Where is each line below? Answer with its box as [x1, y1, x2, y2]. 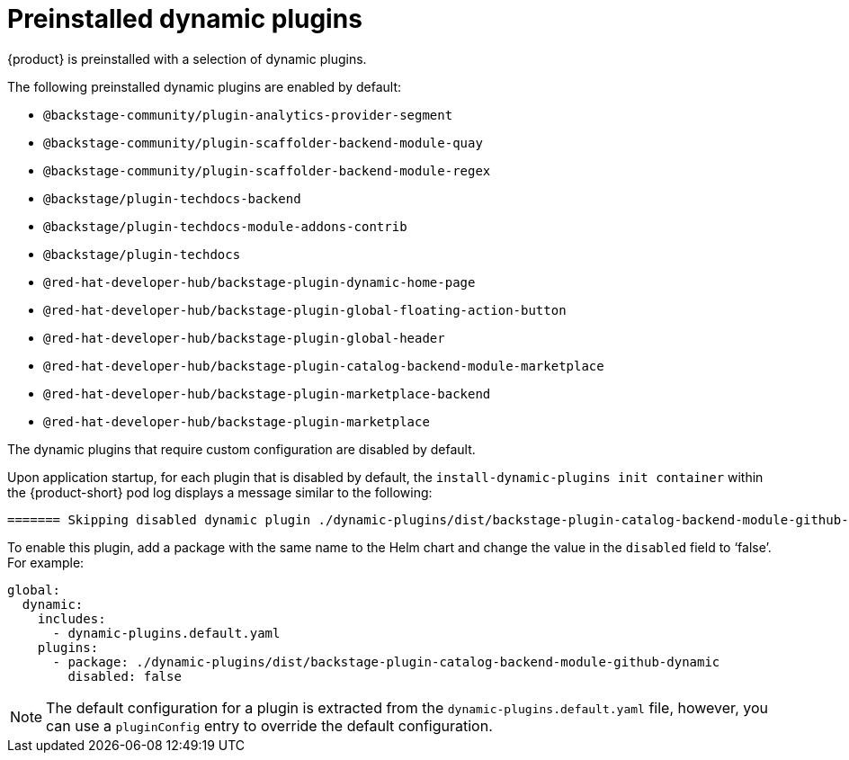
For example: [7, 554, 85, 570]
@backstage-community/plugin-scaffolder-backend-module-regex [43, 163, 491, 178]
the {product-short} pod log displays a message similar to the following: [7, 484, 433, 500]
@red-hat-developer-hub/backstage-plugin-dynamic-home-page [43, 274, 476, 290]
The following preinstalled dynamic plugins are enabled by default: [7, 78, 402, 94]
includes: [37, 611, 106, 626]
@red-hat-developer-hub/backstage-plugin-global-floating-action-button [43, 302, 567, 317]
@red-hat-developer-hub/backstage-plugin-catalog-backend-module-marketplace [43, 358, 604, 373]
